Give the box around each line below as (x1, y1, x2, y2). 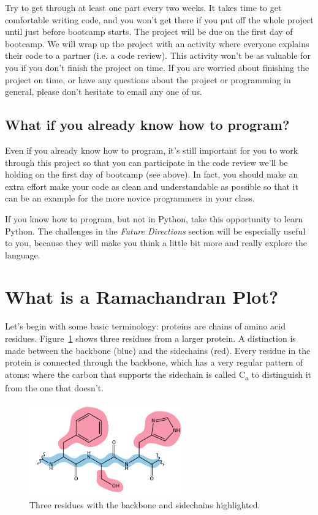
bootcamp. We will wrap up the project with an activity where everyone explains (5, 37, 309, 50)
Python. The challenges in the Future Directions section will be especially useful (5, 224, 306, 237)
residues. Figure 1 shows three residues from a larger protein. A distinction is (5, 332, 296, 345)
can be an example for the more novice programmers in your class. (5, 192, 255, 205)
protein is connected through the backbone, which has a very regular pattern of (5, 356, 303, 369)
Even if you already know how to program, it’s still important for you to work (5, 143, 298, 156)
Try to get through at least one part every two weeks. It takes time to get (5, 1, 282, 13)
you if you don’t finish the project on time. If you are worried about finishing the (5, 61, 309, 73)
